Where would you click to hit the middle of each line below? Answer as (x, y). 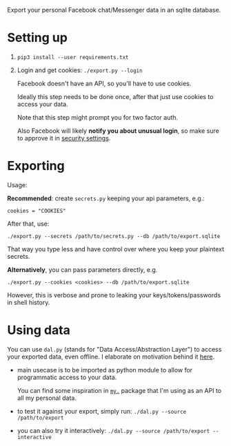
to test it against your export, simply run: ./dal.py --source (102, 411)
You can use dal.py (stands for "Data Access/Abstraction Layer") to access (114, 349)
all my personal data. (47, 398)
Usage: (17, 184)
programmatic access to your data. (67, 377)
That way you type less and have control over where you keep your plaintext (116, 249)
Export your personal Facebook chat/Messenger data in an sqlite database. (114, 10)
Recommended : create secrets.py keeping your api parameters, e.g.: (106, 198)
